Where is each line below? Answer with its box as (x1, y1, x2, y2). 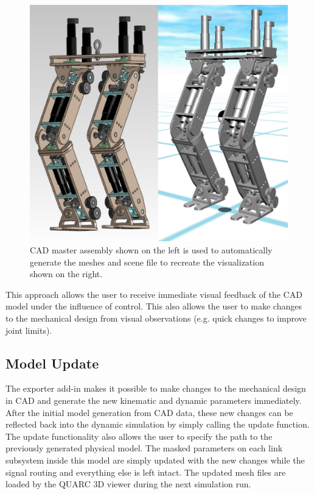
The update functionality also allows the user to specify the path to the (5, 429, 273, 442)
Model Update (5, 353, 99, 372)
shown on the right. (30, 267, 103, 280)
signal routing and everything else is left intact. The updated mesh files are (5, 465, 286, 478)
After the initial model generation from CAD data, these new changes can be (5, 406, 293, 418)
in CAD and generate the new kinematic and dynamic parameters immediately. (5, 393, 302, 406)
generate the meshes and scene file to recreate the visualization (30, 255, 264, 268)
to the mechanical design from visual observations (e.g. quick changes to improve (5, 311, 307, 324)
